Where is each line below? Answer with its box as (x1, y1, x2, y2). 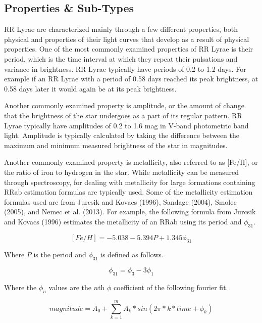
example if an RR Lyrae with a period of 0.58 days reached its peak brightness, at (4, 73, 258, 84)
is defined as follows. (100, 249, 164, 260)
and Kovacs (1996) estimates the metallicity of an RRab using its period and (4, 216, 242, 226)
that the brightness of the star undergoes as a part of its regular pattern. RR (4, 110, 242, 120)
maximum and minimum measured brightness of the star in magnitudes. (4, 140, 228, 150)
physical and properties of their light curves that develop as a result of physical (4, 33, 249, 44)
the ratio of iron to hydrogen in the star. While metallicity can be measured (4, 166, 239, 177)
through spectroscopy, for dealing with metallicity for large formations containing (4, 176, 255, 187)
